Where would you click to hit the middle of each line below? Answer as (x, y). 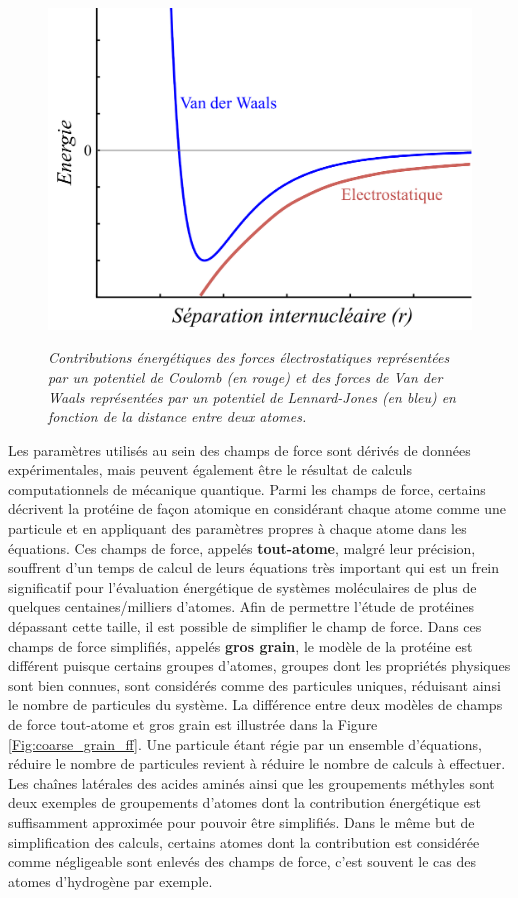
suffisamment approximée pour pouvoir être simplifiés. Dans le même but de (241, 821)
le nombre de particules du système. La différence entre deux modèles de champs (255, 704)
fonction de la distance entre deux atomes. (177, 416)
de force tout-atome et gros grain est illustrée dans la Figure (193, 724)
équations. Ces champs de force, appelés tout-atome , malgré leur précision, (242, 547)
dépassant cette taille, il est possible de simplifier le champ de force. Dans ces (245, 626)
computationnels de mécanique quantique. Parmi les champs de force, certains (247, 488)
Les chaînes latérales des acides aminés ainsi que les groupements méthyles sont (251, 782)
